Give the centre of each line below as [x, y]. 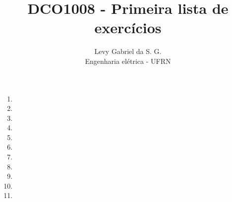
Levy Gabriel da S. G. [128, 51]
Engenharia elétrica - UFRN [128, 61]
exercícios [128, 27]
